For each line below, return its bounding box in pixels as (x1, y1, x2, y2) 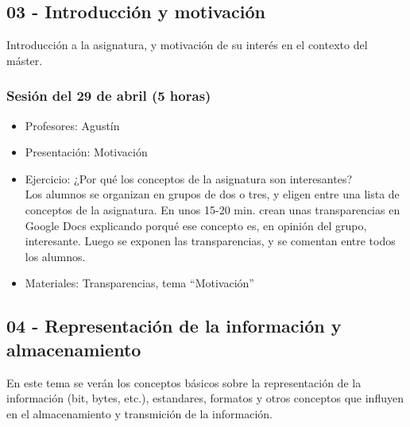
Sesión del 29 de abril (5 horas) (6, 86, 211, 106)
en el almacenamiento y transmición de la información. (6, 405, 273, 421)
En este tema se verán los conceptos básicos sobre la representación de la (6, 374, 362, 390)
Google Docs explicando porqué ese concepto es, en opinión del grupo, (25, 217, 367, 233)
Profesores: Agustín (25, 117, 120, 133)
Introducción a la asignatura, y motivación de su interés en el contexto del (6, 37, 368, 53)
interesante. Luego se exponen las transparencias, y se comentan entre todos (25, 233, 396, 249)
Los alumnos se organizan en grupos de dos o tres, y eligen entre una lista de (25, 186, 400, 202)
